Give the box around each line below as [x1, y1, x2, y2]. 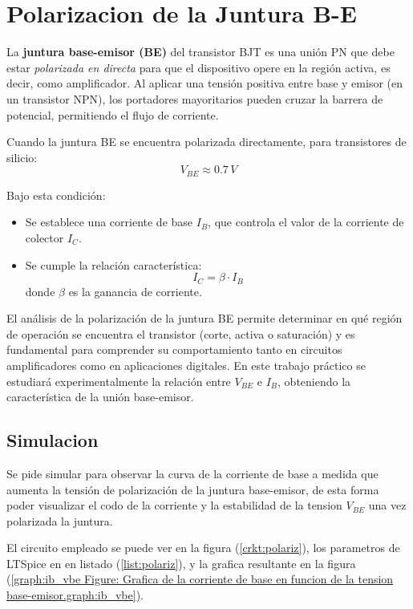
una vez [368, 497, 407, 514]
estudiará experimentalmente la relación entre [6, 372, 231, 389]
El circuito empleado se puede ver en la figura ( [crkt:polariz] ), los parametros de [6, 539, 400, 556]
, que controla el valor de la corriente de [208, 213, 404, 230]
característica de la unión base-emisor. [6, 388, 194, 405]
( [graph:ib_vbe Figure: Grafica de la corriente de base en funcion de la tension [6, 570, 394, 587]
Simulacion [6, 428, 99, 453]
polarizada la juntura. [6, 512, 113, 529]
